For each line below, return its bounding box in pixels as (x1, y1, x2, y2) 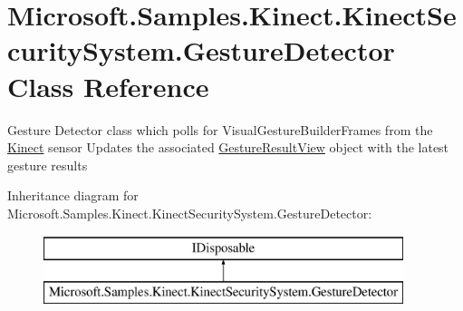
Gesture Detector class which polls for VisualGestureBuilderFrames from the (7, 120, 433, 139)
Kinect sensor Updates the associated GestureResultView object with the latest (7, 138, 449, 157)
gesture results (7, 155, 88, 174)
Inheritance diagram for (7, 186, 139, 205)
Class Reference (7, 67, 209, 104)
